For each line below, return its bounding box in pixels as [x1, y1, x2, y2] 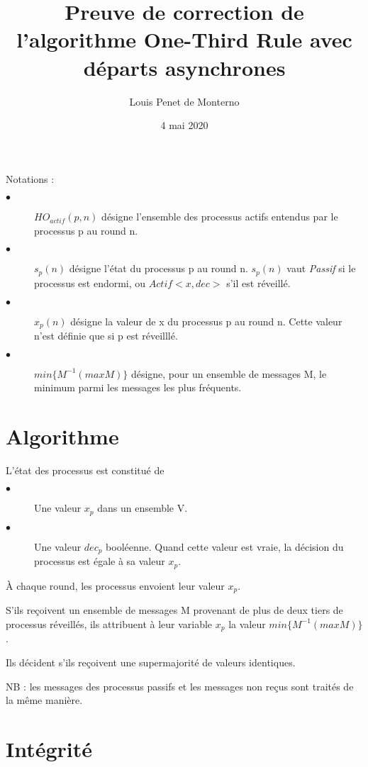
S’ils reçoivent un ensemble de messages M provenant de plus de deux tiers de [6, 603, 343, 617]
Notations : [6, 171, 55, 186]
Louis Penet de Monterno [129, 94, 240, 108]
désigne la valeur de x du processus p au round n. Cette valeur [70, 313, 342, 328]
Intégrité [6, 734, 93, 763]
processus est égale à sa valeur [34, 554, 165, 569]
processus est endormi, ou [34, 275, 146, 290]
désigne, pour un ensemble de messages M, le [130, 366, 327, 381]
